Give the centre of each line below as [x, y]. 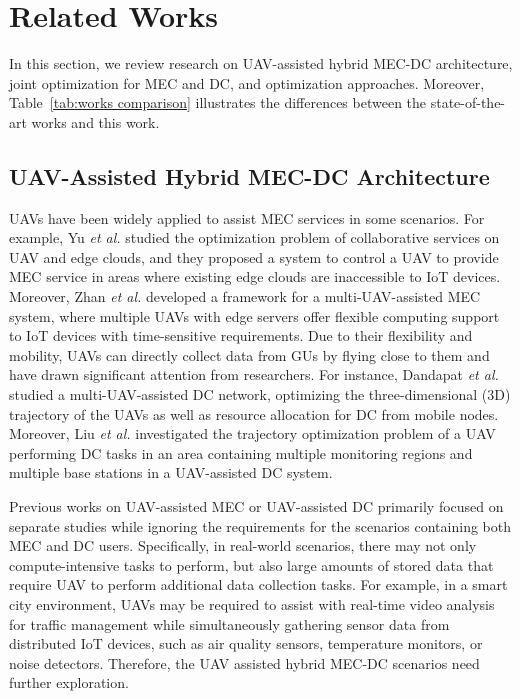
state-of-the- [468, 102]
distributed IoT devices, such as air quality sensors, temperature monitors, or [246, 643]
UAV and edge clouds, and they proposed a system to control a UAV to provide [254, 256]
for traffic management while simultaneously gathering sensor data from [229, 623]
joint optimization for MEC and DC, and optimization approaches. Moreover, [247, 82]
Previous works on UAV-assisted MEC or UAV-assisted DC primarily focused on [256, 506]
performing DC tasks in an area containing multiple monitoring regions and [241, 452]
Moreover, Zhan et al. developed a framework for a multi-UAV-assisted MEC [245, 296]
